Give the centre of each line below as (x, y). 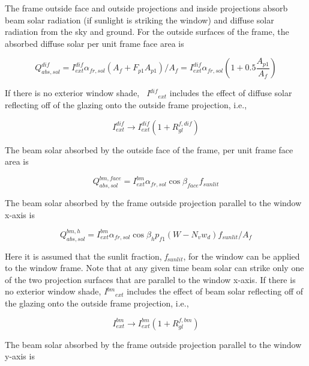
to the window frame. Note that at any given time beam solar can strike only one (154, 268)
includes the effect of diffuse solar (231, 93)
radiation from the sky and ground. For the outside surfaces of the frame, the (147, 32)
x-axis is (20, 214)
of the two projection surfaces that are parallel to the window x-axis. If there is (150, 279)
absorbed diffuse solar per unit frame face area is (94, 43)
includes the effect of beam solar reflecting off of (215, 291)
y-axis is (20, 356)
